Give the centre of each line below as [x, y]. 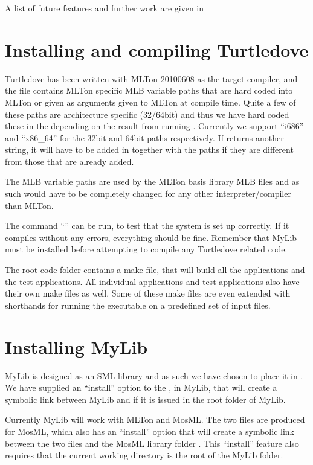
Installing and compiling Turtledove [157, 49]
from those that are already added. [69, 161]
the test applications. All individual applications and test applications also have [152, 281]
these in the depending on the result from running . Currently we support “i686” [154, 126]
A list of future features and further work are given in [105, 8]
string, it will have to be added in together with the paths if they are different [149, 149]
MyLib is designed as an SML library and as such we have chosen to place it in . [154, 375]
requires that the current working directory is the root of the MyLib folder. [144, 455]
